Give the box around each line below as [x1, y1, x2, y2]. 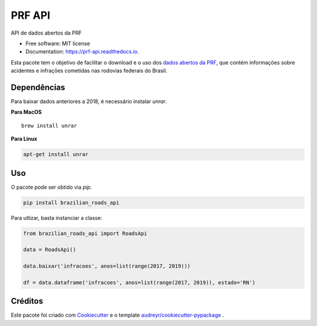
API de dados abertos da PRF [11, 29, 82, 36]
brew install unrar [21, 122, 77, 129]
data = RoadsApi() [23, 246, 76, 253]
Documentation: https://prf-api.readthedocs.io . [25, 48, 139, 55]
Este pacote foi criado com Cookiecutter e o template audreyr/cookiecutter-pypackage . [11, 311, 224, 319]
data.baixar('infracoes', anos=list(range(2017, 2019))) [23, 263, 191, 270]
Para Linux [11, 135, 38, 142]
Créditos [11, 296, 43, 306]
